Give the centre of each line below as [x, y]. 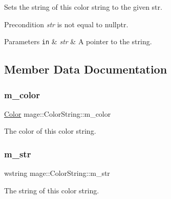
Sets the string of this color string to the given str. [83, 7]
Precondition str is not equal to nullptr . [66, 24]
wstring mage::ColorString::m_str [57, 173]
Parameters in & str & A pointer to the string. [78, 41]
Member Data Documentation [86, 69]
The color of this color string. [50, 131]
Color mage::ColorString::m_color [58, 113]
